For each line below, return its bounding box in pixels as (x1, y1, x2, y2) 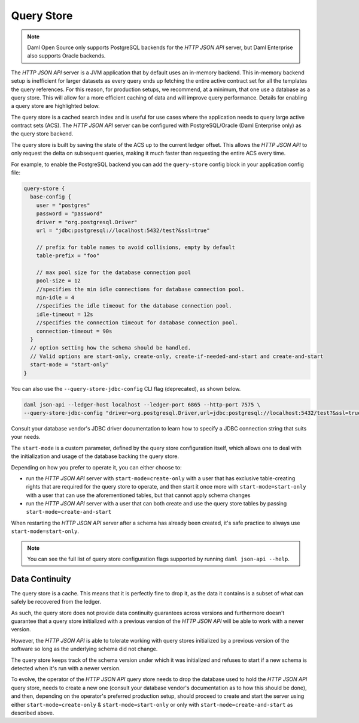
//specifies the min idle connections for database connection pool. (36, 285, 245, 293)
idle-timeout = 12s (36, 311, 94, 318)
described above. (11, 709, 54, 716)
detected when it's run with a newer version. (11, 665, 121, 672)
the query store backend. (11, 130, 74, 137)
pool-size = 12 (36, 278, 81, 284)
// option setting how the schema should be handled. (30, 345, 191, 351)
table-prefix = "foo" (36, 252, 100, 259)
